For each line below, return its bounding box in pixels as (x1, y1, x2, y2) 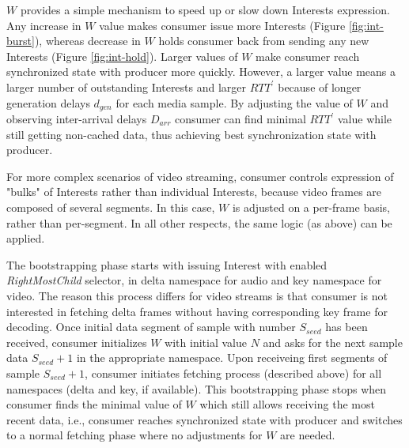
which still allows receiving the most (199, 396, 375, 412)
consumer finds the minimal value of (6, 396, 182, 412)
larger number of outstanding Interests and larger (6, 78, 247, 95)
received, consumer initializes (6, 333, 147, 350)
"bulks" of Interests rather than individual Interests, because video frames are (6, 183, 382, 200)
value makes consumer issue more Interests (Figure (99, 17, 346, 33)
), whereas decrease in (34, 32, 141, 49)
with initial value (165, 333, 247, 350)
